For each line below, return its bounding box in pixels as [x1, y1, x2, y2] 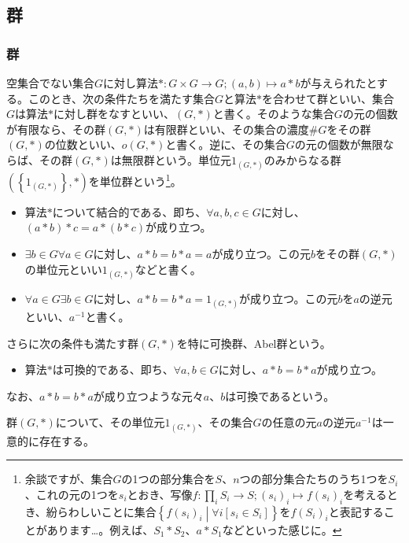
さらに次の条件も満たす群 [6, 334, 138, 351]
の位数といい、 [44, 136, 122, 153]
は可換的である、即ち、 [52, 361, 174, 378]
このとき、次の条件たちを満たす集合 [28, 90, 216, 106]
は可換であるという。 [225, 387, 335, 404]
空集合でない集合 [6, 75, 94, 90]
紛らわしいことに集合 [46, 503, 157, 519]
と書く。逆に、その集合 [165, 136, 286, 153]
